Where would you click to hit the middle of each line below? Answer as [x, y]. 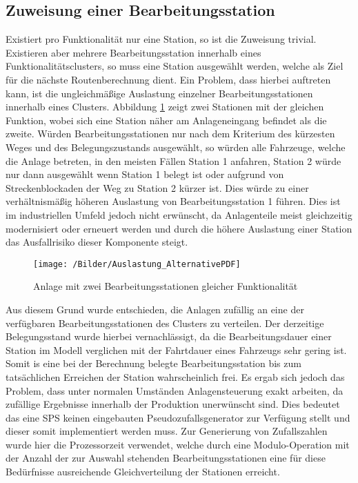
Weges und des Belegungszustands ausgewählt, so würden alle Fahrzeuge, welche [176, 147]
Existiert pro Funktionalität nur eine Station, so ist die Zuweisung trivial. [161, 39]
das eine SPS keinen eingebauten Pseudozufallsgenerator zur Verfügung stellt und [178, 417]
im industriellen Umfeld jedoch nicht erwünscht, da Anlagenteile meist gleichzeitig [179, 214]
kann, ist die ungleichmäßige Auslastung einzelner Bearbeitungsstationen [159, 93]
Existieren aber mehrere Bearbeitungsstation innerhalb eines [133, 52]
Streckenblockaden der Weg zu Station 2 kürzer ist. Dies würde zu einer [157, 187]
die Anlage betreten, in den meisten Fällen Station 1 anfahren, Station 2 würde [173, 160]
